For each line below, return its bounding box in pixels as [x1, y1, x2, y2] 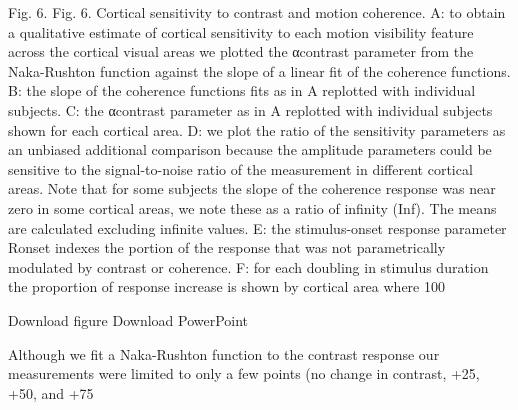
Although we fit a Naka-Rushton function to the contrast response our [8, 343, 440, 364]
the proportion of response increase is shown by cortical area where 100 [8, 276, 445, 297]
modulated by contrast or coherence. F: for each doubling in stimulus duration [8, 256, 489, 277]
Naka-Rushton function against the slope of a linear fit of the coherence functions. [8, 60, 511, 81]
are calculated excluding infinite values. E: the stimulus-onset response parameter [8, 217, 507, 238]
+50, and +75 [8, 382, 94, 403]
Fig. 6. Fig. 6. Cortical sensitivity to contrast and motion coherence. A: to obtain [8, 2, 506, 22]
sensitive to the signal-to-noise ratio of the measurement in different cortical [8, 158, 473, 179]
